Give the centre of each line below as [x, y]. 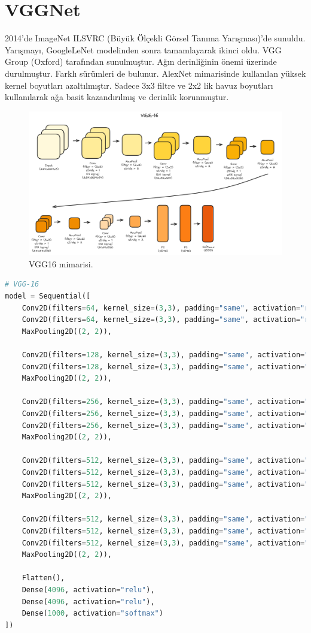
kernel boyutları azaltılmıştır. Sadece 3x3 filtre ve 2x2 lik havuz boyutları [139, 85]
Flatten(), [43, 578]
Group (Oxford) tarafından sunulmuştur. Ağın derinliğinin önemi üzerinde [141, 61]
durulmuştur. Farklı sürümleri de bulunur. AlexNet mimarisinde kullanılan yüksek [155, 73]
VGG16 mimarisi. [61, 263]
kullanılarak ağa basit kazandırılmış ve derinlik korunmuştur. [117, 97]
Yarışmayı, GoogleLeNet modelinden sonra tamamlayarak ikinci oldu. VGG [143, 49]
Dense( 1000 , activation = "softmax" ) [92, 614]
